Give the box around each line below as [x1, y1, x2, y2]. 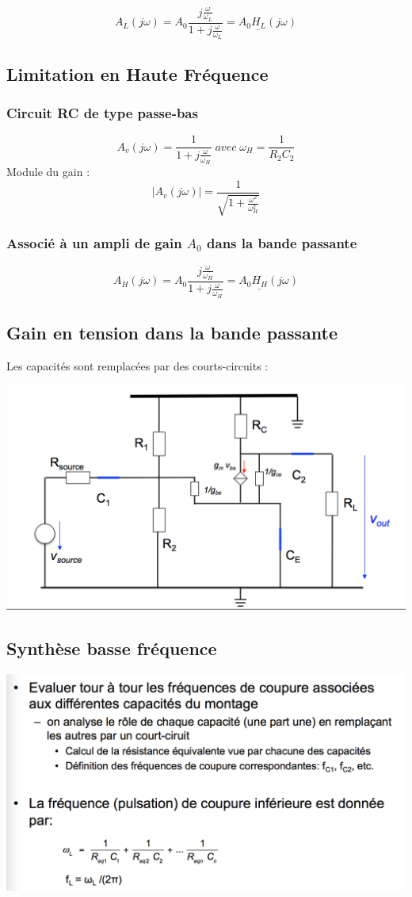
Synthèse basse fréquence [6, 635, 217, 660]
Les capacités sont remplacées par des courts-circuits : [6, 357, 269, 374]
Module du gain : [6, 163, 90, 180]
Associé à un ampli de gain [6, 233, 182, 252]
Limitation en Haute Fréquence [6, 61, 269, 86]
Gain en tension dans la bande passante [6, 320, 338, 345]
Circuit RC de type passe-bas [6, 103, 198, 123]
